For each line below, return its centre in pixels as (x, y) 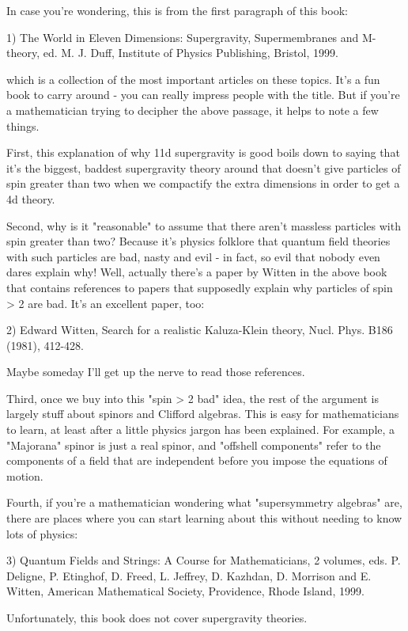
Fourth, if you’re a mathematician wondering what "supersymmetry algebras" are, (204, 502)
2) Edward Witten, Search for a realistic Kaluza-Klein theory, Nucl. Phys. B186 (200, 330)
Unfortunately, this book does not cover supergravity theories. (157, 618)
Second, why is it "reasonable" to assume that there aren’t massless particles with (204, 225)
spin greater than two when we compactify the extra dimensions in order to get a (203, 183)
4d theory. (31, 198)
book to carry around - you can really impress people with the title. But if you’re (203, 95)
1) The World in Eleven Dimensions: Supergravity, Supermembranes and (183, 37)
